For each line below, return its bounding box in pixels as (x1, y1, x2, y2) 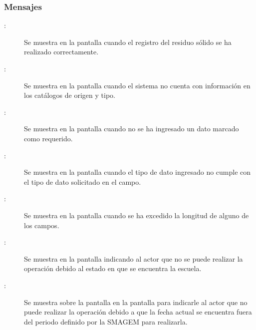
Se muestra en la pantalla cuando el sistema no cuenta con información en (24, 80, 251, 90)
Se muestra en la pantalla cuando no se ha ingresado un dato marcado (24, 123, 239, 134)
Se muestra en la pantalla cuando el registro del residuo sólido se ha (24, 36, 232, 47)
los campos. (24, 220, 59, 230)
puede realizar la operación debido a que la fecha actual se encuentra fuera (24, 307, 252, 317)
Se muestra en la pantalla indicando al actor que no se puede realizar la (24, 253, 243, 264)
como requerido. (24, 133, 73, 143)
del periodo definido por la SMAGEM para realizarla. (24, 316, 188, 327)
